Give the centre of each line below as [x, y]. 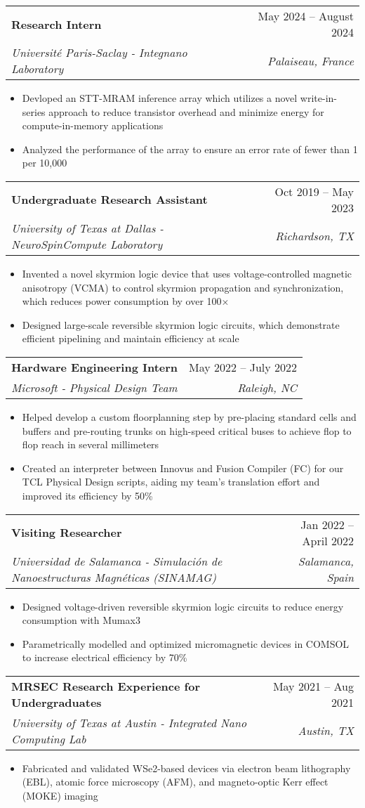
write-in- [319, 98]
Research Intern [57, 24]
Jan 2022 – [327, 524]
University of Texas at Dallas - [87, 228]
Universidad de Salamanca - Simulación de [117, 561]
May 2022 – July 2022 [243, 367]
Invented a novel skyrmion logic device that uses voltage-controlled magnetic [187, 273]
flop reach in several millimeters [91, 444]
